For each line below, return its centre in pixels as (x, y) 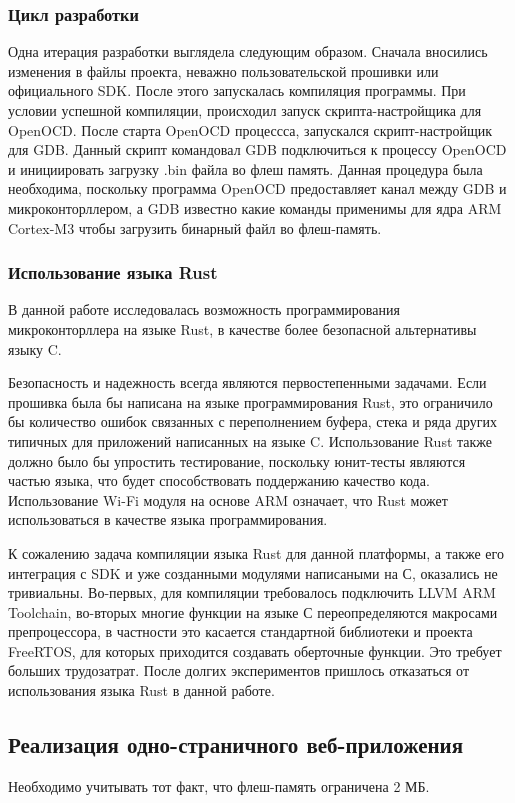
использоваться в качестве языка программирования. (168, 519)
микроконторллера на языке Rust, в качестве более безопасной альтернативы (242, 328)
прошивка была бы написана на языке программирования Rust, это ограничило (250, 401)
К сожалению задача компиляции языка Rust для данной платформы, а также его (256, 552)
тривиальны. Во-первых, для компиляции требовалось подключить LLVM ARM (252, 592)
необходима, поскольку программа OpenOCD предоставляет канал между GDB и (257, 188)
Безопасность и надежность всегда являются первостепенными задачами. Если (247, 382)
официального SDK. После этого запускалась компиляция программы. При (237, 90)
